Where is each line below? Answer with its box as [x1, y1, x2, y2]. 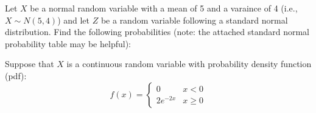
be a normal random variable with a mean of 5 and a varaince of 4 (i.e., [30, 2, 298, 14]
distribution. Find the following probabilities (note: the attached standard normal [5, 25, 310, 38]
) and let [57, 13, 90, 26]
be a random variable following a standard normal [100, 13, 288, 26]
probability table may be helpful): [5, 37, 131, 50]
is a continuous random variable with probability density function [66, 57, 312, 70]
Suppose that [5, 57, 54, 70]
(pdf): [5, 69, 27, 82]
